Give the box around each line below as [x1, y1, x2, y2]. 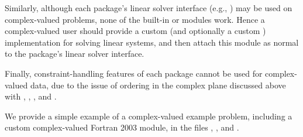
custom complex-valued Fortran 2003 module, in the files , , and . [5, 121, 239, 133]
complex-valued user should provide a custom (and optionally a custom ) [5, 25, 266, 37]
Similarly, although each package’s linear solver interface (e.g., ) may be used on [5, 2, 292, 13]
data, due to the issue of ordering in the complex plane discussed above [30, 78, 286, 91]
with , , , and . [5, 90, 57, 102]
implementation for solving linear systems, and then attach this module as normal [5, 36, 299, 48]
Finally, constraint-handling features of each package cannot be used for [5, 67, 263, 79]
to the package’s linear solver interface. [5, 47, 144, 60]
